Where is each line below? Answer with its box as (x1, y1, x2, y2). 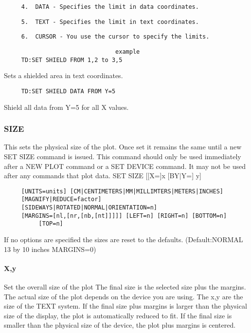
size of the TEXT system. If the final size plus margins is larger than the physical (4, 301, 247, 311)
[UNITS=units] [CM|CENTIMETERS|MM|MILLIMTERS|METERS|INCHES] (21, 187, 224, 195)
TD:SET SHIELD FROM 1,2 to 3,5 (21, 56, 123, 63)
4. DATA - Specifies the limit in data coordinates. (21, 3, 199, 10)
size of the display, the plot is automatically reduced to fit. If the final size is (4, 310, 232, 320)
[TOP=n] (38, 220, 63, 228)
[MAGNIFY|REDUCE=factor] (21, 196, 102, 203)
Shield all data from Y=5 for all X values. (4, 102, 129, 112)
